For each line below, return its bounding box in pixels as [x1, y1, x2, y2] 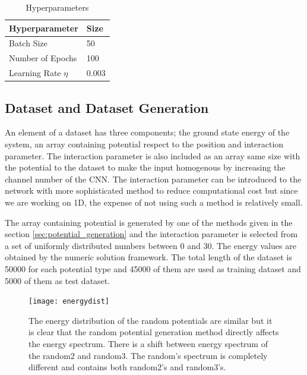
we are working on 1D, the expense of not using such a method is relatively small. [5, 196, 303, 208]
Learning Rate [9, 67, 61, 79]
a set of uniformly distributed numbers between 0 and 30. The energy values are [5, 239, 296, 251]
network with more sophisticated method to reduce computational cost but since [5, 184, 298, 197]
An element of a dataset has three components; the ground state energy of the [5, 126, 290, 138]
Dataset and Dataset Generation [5, 98, 209, 116]
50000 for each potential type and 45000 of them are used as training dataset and [5, 262, 301, 275]
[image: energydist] [29, 297, 110, 306]
